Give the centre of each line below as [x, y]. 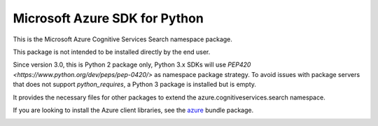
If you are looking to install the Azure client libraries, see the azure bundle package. [133, 110]
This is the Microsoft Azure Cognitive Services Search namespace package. [122, 39]
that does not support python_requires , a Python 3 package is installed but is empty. [135, 85]
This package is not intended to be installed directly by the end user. [112, 52]
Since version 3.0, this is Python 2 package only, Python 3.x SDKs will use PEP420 [132, 65]
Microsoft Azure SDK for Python [108, 18]
